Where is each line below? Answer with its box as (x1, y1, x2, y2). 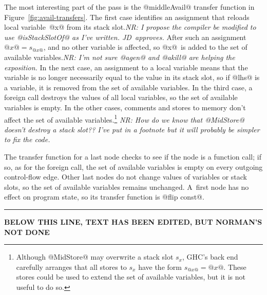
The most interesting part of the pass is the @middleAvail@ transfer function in (4, 2, 255, 12)
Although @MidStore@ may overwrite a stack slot (16, 251, 174, 262)
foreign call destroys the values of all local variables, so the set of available (4, 92, 238, 103)
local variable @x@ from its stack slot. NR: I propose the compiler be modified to (4, 22, 256, 32)
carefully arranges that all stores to (16, 261, 127, 272)
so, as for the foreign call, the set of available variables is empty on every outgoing (4, 161, 263, 172)
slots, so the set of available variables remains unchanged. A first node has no (4, 181, 249, 192)
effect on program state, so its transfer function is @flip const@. (4, 191, 204, 202)
